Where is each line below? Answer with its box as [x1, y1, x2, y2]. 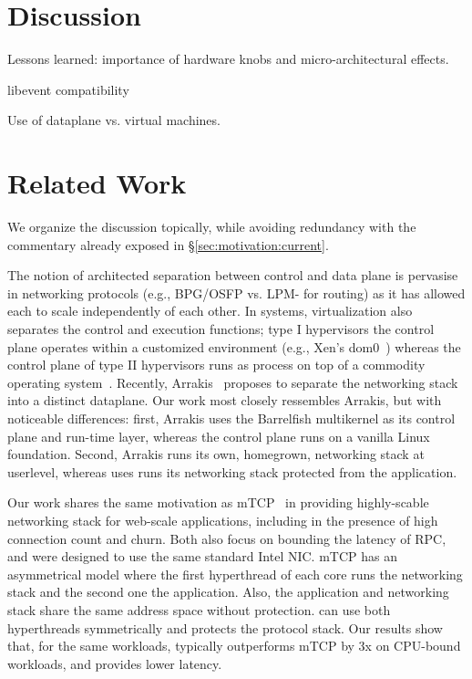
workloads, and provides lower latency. [7, 653, 222, 673]
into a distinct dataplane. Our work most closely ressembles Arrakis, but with [7, 391, 442, 410]
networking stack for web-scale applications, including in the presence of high [7, 510, 438, 529]
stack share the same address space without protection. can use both [7, 600, 391, 619]
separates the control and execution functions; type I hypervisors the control [7, 319, 435, 338]
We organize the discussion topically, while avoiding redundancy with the [7, 217, 416, 236]
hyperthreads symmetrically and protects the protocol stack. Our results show [7, 618, 443, 637]
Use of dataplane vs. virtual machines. [7, 110, 221, 130]
